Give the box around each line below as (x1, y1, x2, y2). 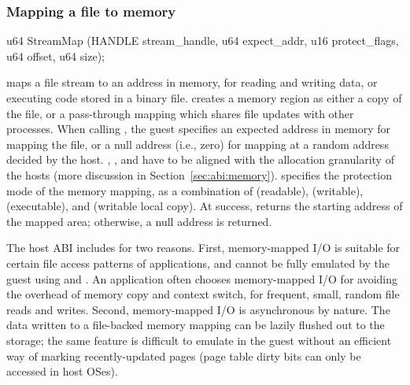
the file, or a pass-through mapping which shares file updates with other (6, 105, 354, 121)
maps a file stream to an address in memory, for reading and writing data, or (6, 74, 378, 91)
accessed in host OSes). (6, 363, 118, 379)
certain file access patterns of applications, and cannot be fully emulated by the (6, 254, 390, 271)
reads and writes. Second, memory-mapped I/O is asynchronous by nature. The (6, 301, 390, 317)
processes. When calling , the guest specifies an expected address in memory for (6, 120, 390, 137)
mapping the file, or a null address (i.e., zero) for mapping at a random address (6, 135, 389, 152)
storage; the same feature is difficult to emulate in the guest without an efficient (6, 331, 392, 348)
